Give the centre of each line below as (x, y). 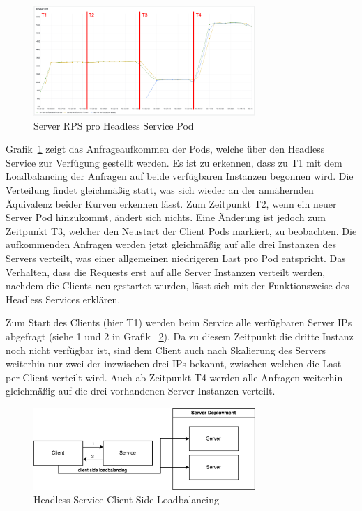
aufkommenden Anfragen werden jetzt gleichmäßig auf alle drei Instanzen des (171, 244)
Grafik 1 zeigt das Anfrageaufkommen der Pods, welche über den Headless (165, 149)
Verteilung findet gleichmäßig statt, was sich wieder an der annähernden (160, 190)
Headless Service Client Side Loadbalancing (126, 499)
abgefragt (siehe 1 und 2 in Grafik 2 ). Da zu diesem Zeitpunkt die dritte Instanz (180, 336)
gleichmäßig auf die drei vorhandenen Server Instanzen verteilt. (141, 391)
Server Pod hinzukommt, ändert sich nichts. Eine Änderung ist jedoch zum (166, 217)
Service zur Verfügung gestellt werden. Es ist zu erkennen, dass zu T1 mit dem (174, 162)
